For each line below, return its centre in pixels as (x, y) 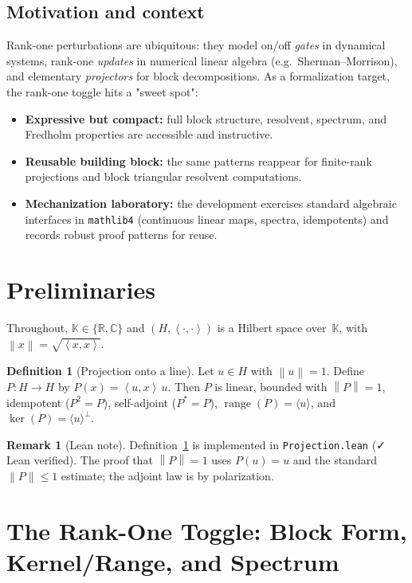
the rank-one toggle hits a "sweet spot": (102, 91)
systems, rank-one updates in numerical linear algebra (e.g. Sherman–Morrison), (202, 60)
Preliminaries (81, 289)
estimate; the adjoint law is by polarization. (167, 476)
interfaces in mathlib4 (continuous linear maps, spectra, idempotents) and (207, 219)
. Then (184, 387)
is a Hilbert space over (272, 327)
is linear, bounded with (271, 387)
